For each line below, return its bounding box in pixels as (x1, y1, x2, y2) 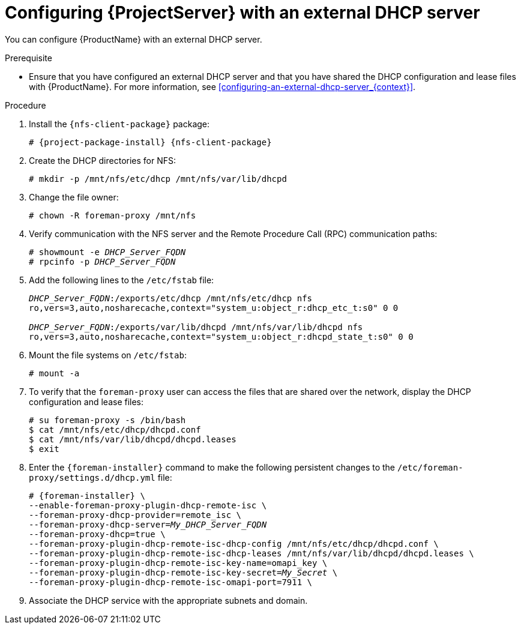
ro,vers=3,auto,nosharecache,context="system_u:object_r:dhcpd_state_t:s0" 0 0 (29, 331, 414, 342)
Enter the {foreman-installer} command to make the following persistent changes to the (29, 462, 396, 472)
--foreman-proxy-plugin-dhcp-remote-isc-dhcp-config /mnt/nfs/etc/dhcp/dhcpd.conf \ (29, 538, 439, 549)
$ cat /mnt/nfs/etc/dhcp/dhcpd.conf (29, 424, 201, 435)
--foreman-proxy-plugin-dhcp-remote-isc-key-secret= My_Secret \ (29, 567, 338, 577)
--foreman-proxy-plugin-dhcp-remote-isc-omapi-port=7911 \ (29, 577, 313, 587)
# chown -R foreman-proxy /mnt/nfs (29, 210, 196, 220)
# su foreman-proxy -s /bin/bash (29, 415, 186, 425)
